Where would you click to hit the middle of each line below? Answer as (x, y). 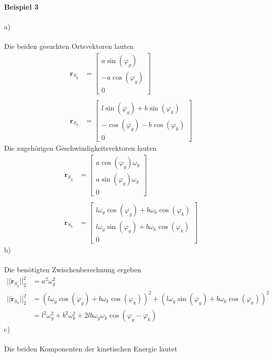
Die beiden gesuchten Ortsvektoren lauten (69, 46)
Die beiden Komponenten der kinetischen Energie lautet (91, 349)
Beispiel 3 (21, 7)
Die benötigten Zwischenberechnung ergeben (73, 270)
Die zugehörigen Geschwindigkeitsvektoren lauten (80, 148)
